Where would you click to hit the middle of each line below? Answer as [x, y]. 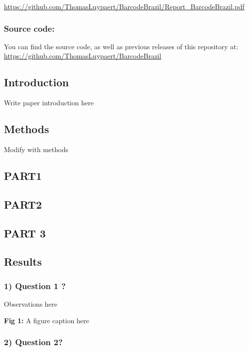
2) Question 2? [33, 342]
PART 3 [25, 233]
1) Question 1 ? [35, 285]
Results [23, 262]
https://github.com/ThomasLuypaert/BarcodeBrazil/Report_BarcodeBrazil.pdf [124, 6]
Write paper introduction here [49, 103]
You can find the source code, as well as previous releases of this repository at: [121, 46]
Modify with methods [36, 149]
